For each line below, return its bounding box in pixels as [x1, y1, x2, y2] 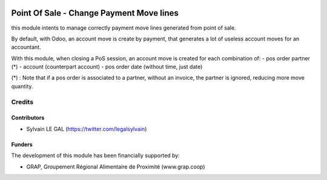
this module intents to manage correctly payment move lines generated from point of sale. [11, 24, 236, 31]
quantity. [11, 82, 33, 90]
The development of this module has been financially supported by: [11, 152, 180, 159]
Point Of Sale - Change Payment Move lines [11, 8, 179, 18]
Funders [11, 141, 33, 148]
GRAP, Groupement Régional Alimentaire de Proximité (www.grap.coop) [26, 163, 205, 170]
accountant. [11, 43, 42, 51]
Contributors [11, 114, 45, 121]
